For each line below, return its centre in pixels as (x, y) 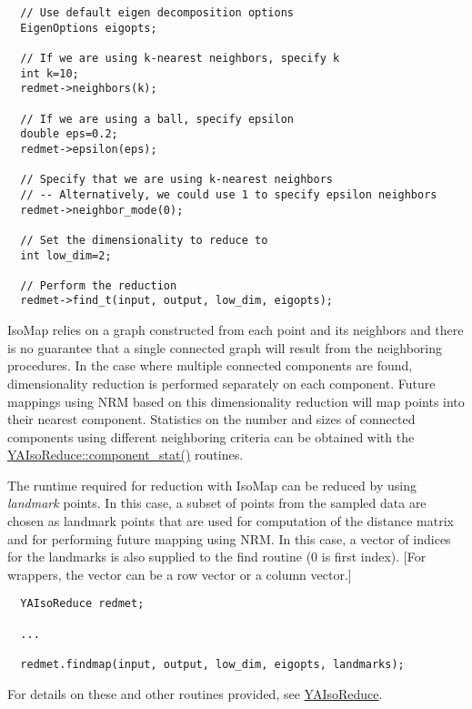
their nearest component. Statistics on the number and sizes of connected (211, 419)
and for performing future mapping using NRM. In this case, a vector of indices (229, 538)
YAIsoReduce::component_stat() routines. (126, 455)
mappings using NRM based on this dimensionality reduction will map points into (236, 401)
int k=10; (50, 73)
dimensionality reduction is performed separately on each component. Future (221, 383)
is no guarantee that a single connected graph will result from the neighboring (225, 347)
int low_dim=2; (66, 255)
